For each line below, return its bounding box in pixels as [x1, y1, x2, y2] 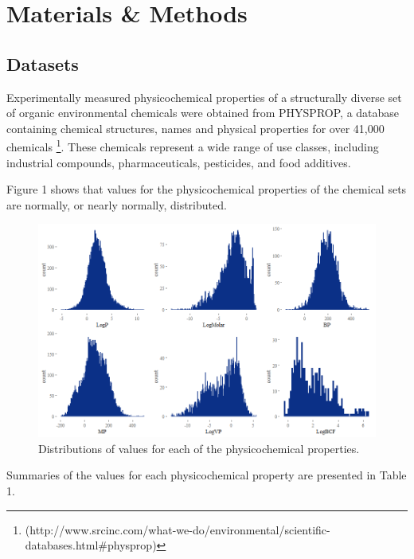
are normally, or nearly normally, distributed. [6, 196, 227, 213]
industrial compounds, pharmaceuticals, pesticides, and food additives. [6, 154, 351, 170]
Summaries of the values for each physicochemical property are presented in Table [6, 467, 407, 483]
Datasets [6, 51, 79, 76]
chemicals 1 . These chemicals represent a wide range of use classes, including [6, 136, 379, 155]
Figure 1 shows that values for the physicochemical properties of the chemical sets [6, 181, 407, 197]
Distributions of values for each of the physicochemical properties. [38, 440, 360, 456]
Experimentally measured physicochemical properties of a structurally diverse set [6, 88, 402, 105]
